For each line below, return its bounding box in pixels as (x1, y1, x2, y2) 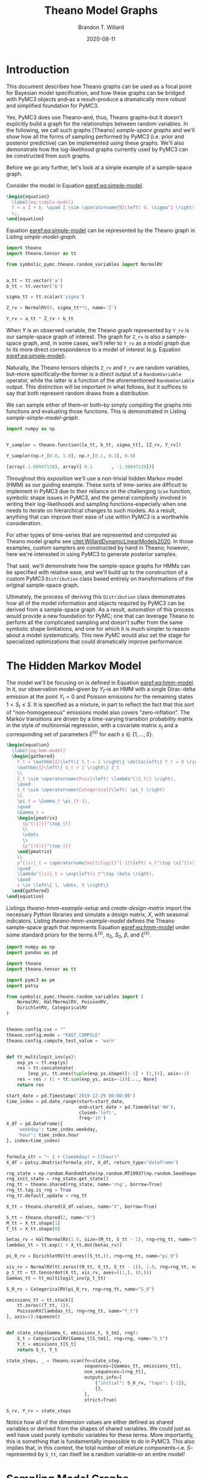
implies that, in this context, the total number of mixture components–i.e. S (6, 1444, 191, 1451)
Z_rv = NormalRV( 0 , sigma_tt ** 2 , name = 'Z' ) (6, 305, 117, 311)
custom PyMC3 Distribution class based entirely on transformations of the (6, 575, 194, 582)
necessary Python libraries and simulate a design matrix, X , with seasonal (6, 911, 189, 918)
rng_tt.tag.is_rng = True (6, 1187, 71, 1193)
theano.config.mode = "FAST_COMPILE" (6, 1032, 101, 1038)
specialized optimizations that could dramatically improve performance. (6, 637, 184, 645)
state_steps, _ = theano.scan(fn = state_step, (6, 1357, 122, 1363)
